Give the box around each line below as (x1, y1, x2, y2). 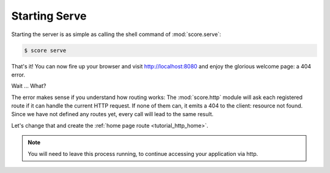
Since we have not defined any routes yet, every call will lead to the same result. (11, 111, 214, 118)
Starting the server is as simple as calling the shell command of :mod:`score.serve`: (11, 31, 221, 38)
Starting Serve (11, 9, 87, 23)
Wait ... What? (11, 83, 46, 90)
